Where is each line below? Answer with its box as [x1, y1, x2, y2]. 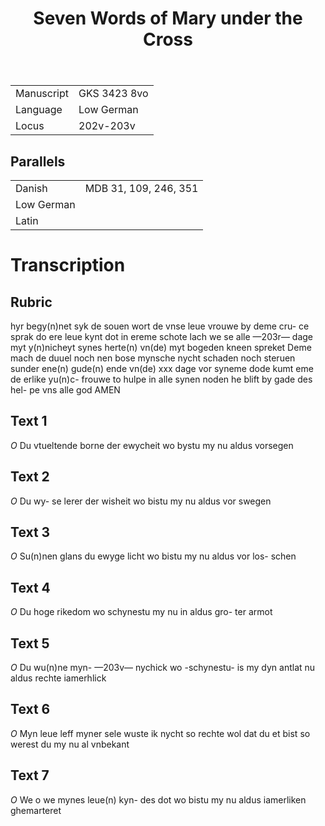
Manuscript [15, 87, 70, 101]
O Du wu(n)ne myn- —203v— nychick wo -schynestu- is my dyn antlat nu [10, 662, 316, 674]
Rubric [10, 293, 53, 311]
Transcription [10, 254, 126, 277]
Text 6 [10, 701, 51, 718]
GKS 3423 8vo [78, 87, 149, 101]
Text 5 [10, 635, 50, 652]
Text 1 [10, 413, 48, 430]
